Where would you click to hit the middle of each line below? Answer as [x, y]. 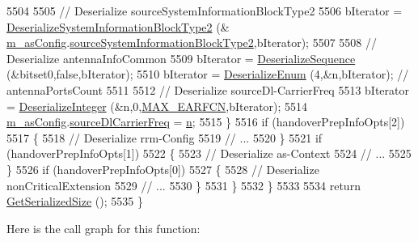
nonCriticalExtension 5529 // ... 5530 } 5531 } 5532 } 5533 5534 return [184, 185]
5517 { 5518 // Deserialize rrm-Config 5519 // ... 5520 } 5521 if [165, 137]
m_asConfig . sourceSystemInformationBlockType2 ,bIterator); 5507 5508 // [192, 42]
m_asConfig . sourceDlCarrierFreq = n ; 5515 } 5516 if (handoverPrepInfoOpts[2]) [206, 122]
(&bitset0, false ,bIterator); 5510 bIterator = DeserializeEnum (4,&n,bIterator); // [208, 74]
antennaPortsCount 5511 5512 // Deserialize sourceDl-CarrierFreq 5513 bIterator [208, 89]
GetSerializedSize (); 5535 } [75, 201]
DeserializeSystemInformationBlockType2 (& [118, 26]
